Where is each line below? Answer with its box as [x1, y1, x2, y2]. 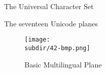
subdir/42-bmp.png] [24, 44, 90, 52]
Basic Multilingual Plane [24, 59, 102, 69]
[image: [24, 36, 50, 44]
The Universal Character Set [4, 1, 94, 11]
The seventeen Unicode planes [4, 18, 98, 28]
